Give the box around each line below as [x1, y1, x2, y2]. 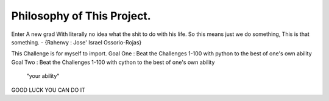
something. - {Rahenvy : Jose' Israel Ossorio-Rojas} [11, 38, 142, 46]
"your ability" [26, 72, 60, 80]
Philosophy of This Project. [11, 9, 152, 23]
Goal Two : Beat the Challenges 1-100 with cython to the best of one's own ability [11, 58, 215, 66]
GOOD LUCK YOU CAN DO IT [11, 86, 85, 94]
